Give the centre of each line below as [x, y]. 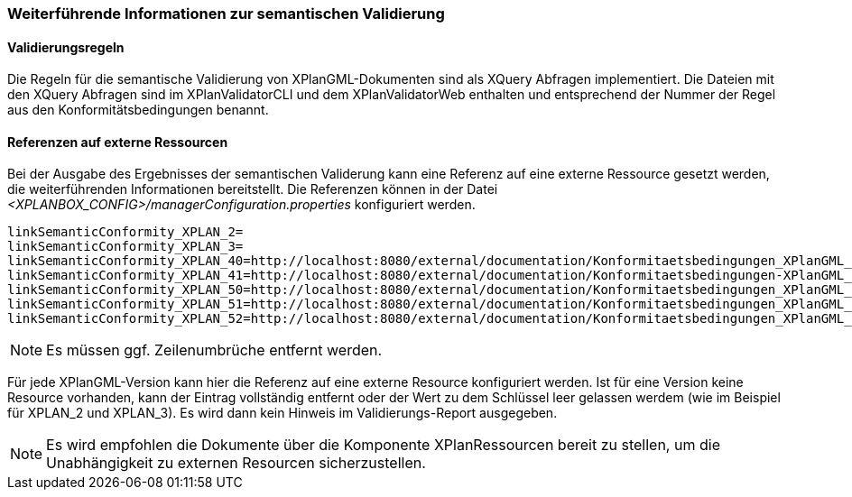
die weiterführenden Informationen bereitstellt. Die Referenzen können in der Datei [253, 189]
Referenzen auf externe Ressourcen [118, 142]
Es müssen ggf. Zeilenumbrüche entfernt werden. [214, 350]
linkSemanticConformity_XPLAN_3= [125, 247]
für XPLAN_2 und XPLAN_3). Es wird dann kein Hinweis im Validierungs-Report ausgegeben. [282, 413]
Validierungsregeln [66, 47]
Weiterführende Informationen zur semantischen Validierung [226, 14]
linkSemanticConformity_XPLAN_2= [125, 232]
